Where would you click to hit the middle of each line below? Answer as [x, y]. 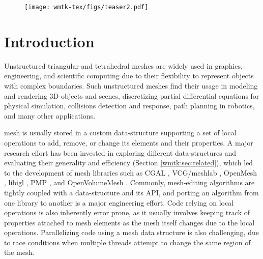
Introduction [49, 41]
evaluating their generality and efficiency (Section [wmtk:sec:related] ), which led [129, 163]
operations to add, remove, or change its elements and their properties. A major [129, 142]
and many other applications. [50, 115]
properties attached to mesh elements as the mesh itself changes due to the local [129, 222]
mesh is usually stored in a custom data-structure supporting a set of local [120, 133]
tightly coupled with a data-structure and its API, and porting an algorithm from [131, 192]
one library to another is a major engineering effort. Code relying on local [119, 202]
